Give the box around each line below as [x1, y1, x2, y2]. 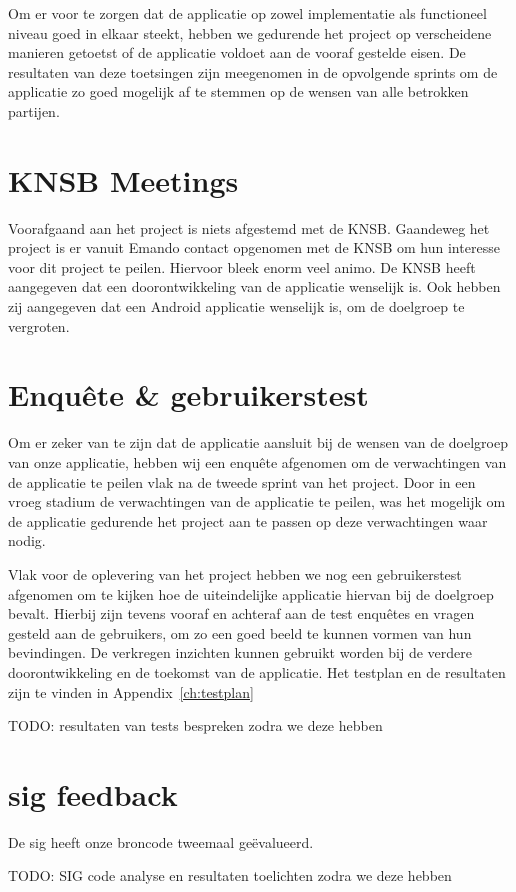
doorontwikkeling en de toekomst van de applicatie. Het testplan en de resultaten [8, 661, 506, 682]
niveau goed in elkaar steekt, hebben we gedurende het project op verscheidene [8, 22, 492, 43]
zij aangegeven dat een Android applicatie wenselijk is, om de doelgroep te [8, 296, 465, 317]
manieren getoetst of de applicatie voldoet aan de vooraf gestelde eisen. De [8, 42, 466, 63]
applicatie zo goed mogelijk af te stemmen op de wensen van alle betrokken [8, 81, 469, 102]
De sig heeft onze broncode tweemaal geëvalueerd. [8, 831, 314, 852]
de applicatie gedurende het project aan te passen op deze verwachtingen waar [8, 510, 488, 531]
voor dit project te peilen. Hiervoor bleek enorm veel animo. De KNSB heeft [8, 256, 476, 277]
